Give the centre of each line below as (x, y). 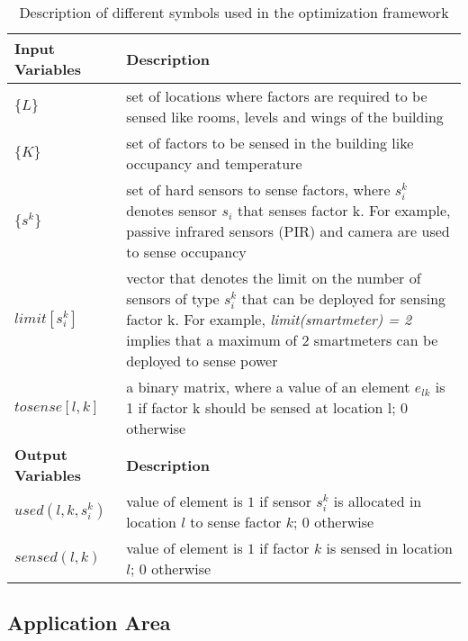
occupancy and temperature (214, 163)
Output (41, 454)
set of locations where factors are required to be (277, 96)
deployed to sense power (202, 361)
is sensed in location (389, 548)
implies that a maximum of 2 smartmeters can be (282, 340)
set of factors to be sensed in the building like (270, 143)
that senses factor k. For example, (344, 210)
